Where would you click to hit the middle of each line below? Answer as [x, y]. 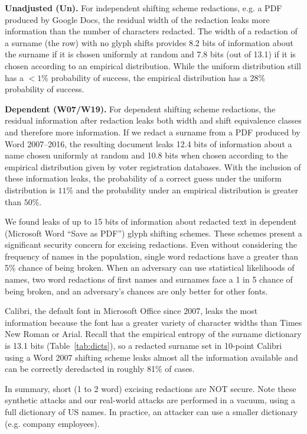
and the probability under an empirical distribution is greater [187, 190]
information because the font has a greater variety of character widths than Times [153, 322]
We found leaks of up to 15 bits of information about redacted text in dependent [151, 221]
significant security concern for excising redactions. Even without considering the [151, 244]
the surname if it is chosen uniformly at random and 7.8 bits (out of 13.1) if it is [150, 54]
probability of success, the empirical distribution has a [149, 77]
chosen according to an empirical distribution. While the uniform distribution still [153, 65]
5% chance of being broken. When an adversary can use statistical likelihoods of [150, 268]
